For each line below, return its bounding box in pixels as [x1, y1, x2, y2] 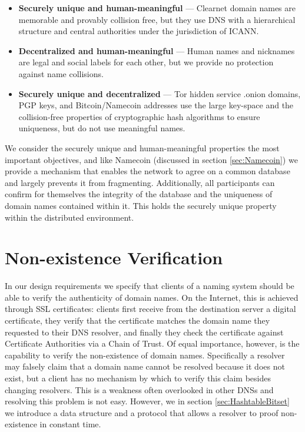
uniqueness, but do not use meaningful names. [18, 122, 185, 134]
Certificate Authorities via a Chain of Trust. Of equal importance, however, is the [5, 337, 300, 350]
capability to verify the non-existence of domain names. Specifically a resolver [5, 348, 285, 361]
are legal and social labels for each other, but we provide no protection [18, 56, 274, 68]
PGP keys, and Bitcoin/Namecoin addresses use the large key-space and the [18, 99, 294, 111]
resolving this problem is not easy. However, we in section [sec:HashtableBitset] [5, 395, 290, 407]
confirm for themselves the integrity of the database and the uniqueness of [5, 188, 273, 200]
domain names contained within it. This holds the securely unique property [5, 199, 277, 211]
